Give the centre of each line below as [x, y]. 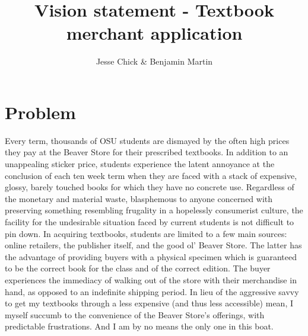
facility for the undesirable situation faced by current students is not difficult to [150, 222]
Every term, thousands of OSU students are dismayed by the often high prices [147, 140]
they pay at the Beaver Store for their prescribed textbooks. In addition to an [147, 152]
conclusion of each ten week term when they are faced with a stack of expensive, [151, 175]
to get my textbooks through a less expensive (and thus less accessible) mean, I [149, 303]
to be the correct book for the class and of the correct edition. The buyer [138, 268]
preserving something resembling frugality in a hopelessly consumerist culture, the [154, 210]
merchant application [154, 33]
